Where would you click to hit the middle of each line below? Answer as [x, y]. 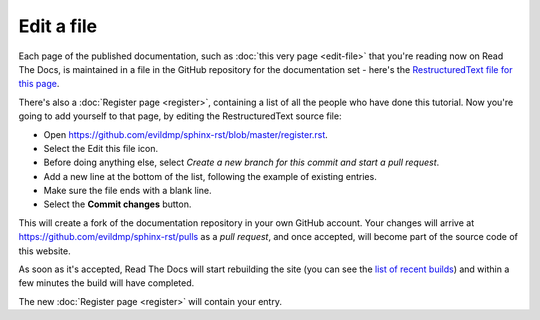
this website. [44, 251]
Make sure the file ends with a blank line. [127, 191]
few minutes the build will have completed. [106, 283]
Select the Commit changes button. [117, 204]
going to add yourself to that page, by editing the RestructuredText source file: [180, 116]
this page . [39, 84]
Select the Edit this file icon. [101, 148]
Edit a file [58, 26]
